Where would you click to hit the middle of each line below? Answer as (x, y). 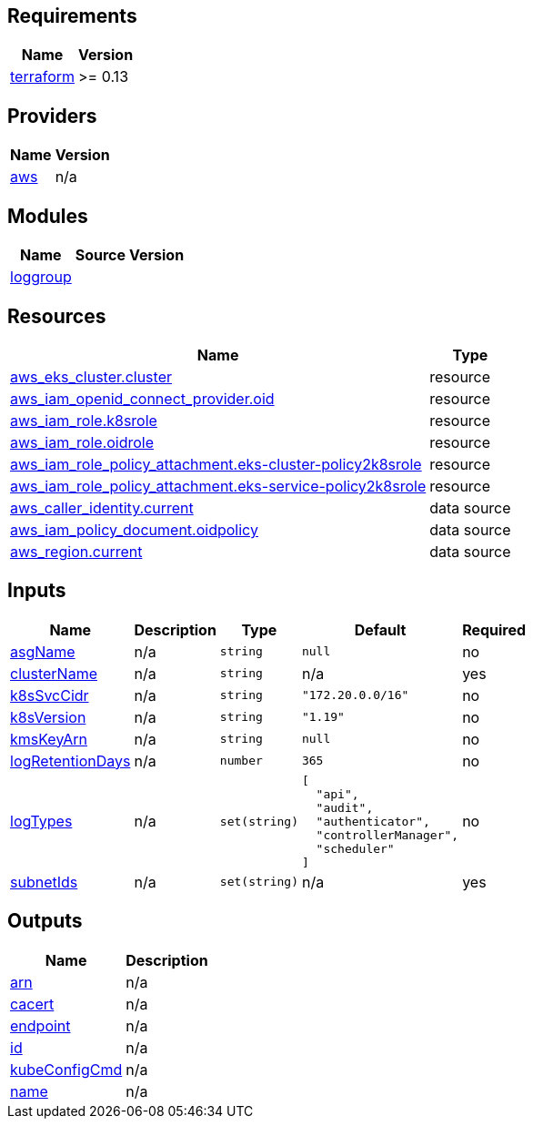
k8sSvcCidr (50, 695)
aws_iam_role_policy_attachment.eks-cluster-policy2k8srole (216, 464)
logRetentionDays (70, 761)
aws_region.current (76, 551)
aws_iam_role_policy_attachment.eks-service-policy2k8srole (218, 486)
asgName (43, 651)
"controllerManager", (387, 835)
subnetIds (44, 882)
